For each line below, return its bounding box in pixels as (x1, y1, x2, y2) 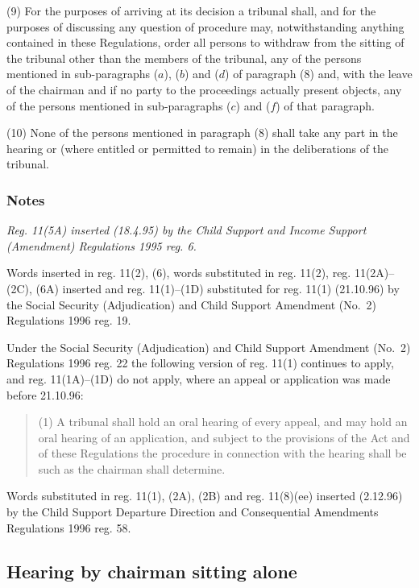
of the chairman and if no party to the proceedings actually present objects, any (6, 81, 402, 97)
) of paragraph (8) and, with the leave (225, 65, 413, 82)
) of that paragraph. (276, 97, 375, 114)
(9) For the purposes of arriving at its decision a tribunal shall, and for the (6, 2, 376, 19)
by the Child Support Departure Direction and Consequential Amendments (6, 503, 379, 520)
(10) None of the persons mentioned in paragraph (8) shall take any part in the (6, 124, 398, 141)
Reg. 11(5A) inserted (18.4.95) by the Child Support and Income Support (6, 222, 367, 238)
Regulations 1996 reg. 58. (6, 519, 131, 536)
